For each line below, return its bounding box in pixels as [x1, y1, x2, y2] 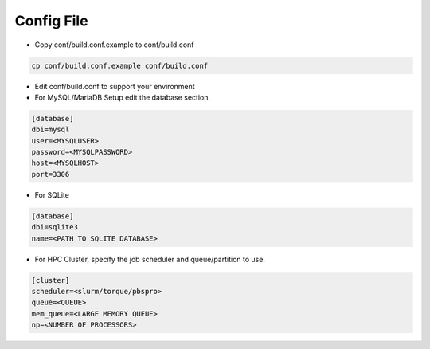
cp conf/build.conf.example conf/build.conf [31, 61, 209, 70]
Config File [14, 12, 88, 29]
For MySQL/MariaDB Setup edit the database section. [34, 92, 211, 102]
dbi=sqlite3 [31, 223, 79, 232]
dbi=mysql [31, 125, 70, 135]
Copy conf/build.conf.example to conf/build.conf [34, 40, 194, 49]
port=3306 [31, 170, 70, 178]
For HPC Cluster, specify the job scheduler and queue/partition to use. [34, 254, 266, 264]
